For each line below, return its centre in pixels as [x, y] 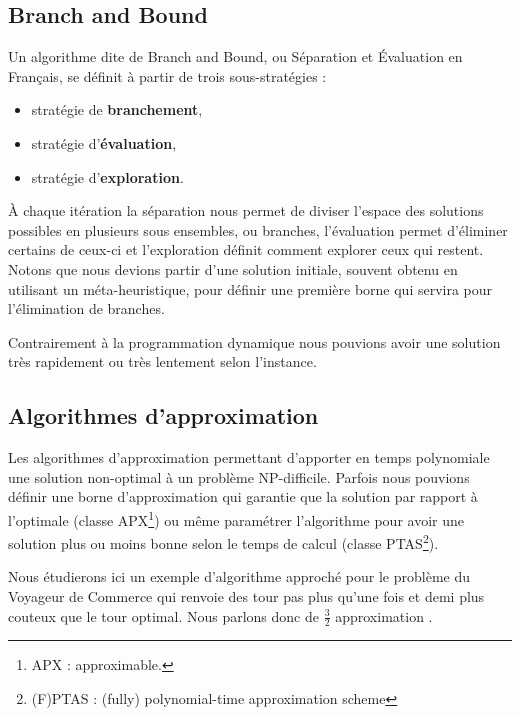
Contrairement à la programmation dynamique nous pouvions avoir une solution [254, 341]
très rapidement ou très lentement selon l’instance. [162, 361]
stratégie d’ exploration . [107, 176]
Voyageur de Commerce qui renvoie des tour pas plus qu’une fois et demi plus [246, 596]
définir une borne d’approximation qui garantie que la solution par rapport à [243, 496]
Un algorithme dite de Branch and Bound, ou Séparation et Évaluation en [235, 56]
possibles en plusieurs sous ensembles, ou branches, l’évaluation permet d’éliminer [258, 229]
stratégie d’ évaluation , [104, 142]
